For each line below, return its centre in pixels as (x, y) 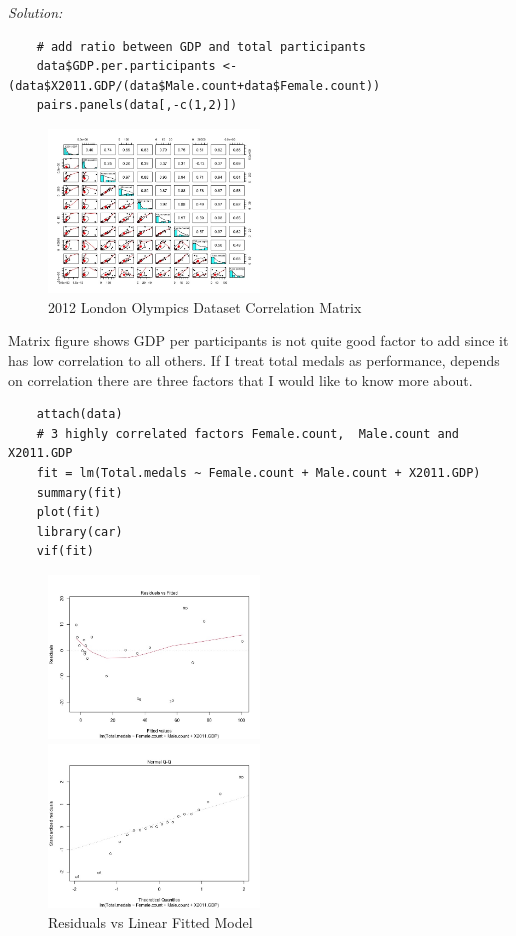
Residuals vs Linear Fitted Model (150, 921)
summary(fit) (79, 492)
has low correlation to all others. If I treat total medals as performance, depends (254, 360)
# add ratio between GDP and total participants (201, 46)
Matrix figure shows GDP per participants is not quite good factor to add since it (258, 340)
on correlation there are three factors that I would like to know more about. (240, 379)
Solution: (35, 12)
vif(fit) (65, 551)
